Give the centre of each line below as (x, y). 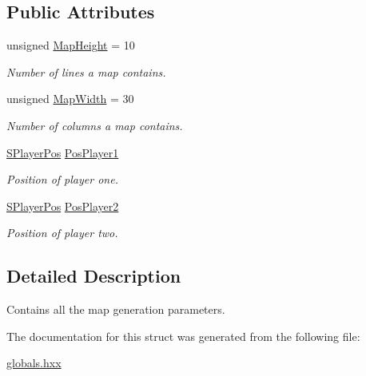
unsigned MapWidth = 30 (70, 99)
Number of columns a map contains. (95, 125)
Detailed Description (94, 276)
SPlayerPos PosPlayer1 (63, 152)
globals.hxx (34, 363)
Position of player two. (62, 233)
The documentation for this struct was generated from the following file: (183, 336)
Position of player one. (62, 179)
